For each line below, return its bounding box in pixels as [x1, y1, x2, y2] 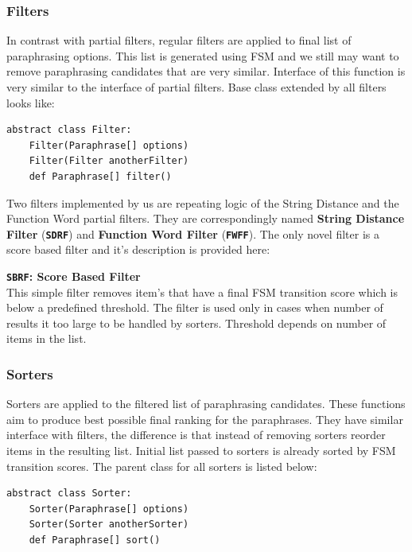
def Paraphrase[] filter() [29, 170, 172, 182]
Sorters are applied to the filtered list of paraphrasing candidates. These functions [6, 395, 406, 412]
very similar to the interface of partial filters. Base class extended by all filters [6, 79, 387, 95]
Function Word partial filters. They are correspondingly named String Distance [6, 210, 405, 227]
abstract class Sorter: [6, 488, 132, 500]
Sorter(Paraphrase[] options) [29, 503, 189, 515]
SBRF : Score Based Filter [6, 268, 141, 284]
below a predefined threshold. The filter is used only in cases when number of [6, 299, 383, 316]
